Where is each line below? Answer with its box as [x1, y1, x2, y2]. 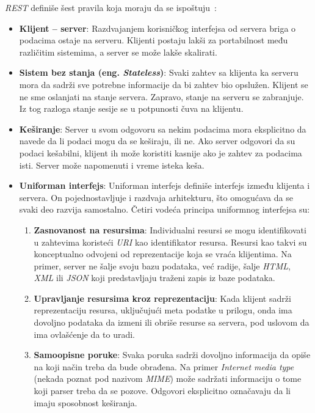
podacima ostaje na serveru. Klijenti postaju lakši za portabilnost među [19, 34, 288, 46]
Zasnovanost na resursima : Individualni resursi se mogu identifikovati [34, 223, 306, 236]
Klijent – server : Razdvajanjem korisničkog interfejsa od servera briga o [19, 21, 296, 34]
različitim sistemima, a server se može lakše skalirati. [19, 45, 217, 58]
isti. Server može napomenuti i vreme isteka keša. [19, 158, 205, 171]
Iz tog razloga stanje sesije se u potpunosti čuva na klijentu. [19, 102, 244, 115]
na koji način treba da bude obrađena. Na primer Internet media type [34, 360, 294, 373]
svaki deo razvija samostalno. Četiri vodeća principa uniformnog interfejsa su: [19, 203, 310, 216]
